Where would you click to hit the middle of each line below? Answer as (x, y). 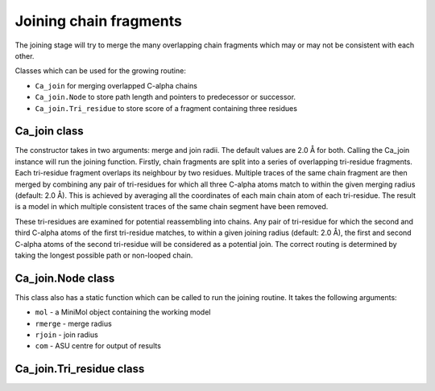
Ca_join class (49, 132)
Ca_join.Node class (65, 278)
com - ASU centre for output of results (98, 346)
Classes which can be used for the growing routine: (101, 71)
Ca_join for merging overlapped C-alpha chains (116, 85)
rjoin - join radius (66, 335)
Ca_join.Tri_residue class (80, 369)
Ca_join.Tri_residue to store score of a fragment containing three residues (166, 108)
